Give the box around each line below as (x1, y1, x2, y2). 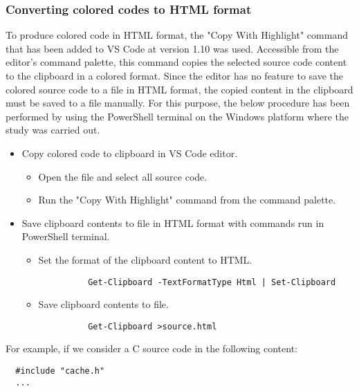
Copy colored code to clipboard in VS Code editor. (21, 145, 238, 160)
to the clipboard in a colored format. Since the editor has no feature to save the (6, 69, 344, 82)
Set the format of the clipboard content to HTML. (38, 252, 252, 266)
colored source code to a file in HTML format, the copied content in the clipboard (6, 82, 353, 96)
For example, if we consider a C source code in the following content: (6, 341, 297, 356)
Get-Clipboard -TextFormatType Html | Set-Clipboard (88, 277, 336, 287)
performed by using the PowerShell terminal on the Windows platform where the (6, 109, 349, 123)
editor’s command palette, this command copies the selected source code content (6, 55, 347, 69)
